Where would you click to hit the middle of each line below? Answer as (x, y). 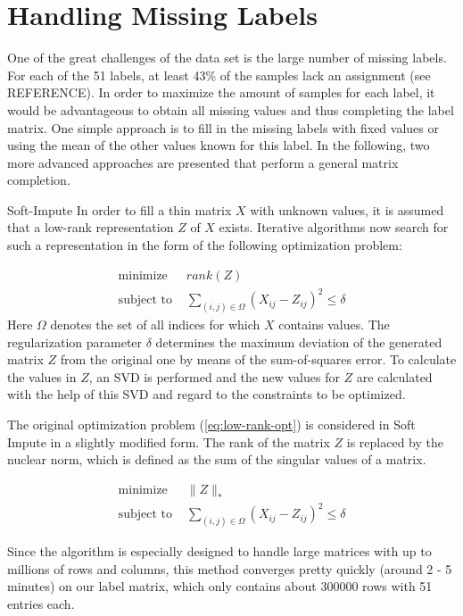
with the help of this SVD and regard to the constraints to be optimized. (207, 394)
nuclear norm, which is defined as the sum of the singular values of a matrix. (217, 459)
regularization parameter (75, 341)
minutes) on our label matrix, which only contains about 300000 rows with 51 (220, 586)
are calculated (394, 376)
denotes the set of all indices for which (155, 325)
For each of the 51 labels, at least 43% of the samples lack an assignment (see (219, 75)
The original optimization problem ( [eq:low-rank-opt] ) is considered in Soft (211, 425)
